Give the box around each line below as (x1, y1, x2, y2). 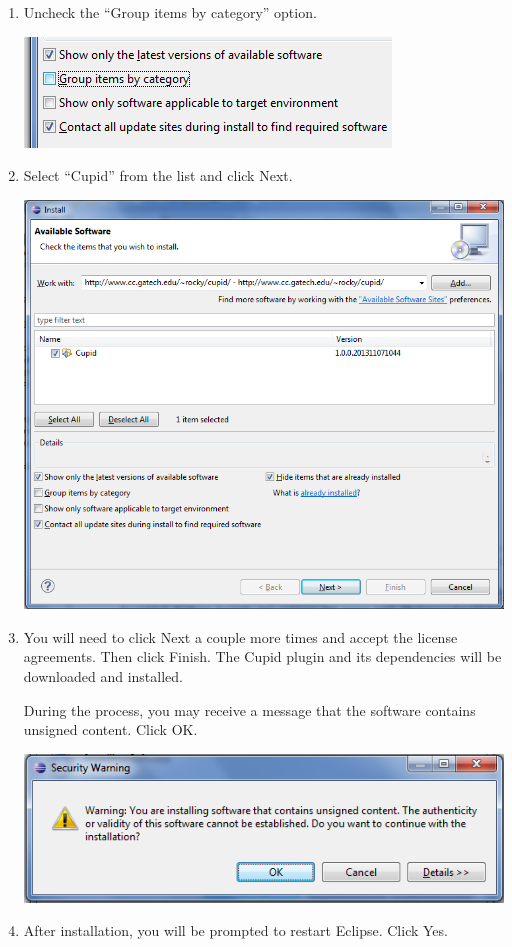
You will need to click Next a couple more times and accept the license (23, 626, 458, 647)
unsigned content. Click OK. (23, 719, 198, 740)
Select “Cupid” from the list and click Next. (23, 165, 293, 186)
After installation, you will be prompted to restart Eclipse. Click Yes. (23, 920, 448, 941)
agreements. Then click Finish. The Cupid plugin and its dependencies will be (23, 646, 502, 667)
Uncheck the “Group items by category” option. (23, 2, 317, 22)
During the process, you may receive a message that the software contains (23, 699, 476, 720)
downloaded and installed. (23, 666, 183, 687)
